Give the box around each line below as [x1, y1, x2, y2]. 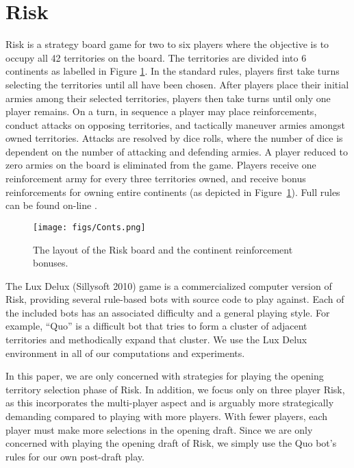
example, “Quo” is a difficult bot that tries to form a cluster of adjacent [5, 319, 307, 333]
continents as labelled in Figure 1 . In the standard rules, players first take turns [5, 64, 340, 78]
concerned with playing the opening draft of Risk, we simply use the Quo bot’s [5, 436, 337, 450]
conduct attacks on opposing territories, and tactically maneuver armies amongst [5, 117, 346, 132]
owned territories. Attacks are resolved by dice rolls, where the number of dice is [5, 131, 343, 145]
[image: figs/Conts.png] [33, 222, 146, 232]
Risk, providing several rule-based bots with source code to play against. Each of [5, 292, 344, 306]
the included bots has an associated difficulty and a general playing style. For [5, 305, 330, 319]
